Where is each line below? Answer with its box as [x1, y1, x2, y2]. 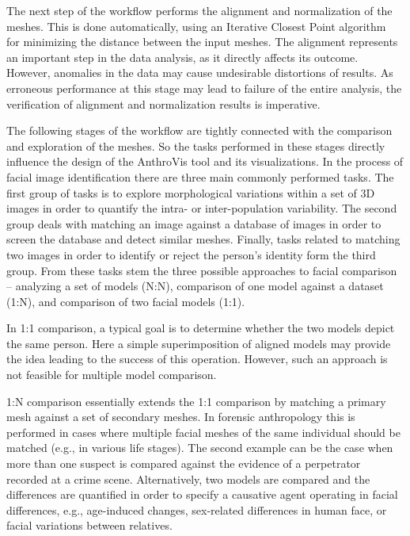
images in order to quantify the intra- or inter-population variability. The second [6, 200, 397, 216]
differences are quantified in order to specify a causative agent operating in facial [6, 486, 398, 503]
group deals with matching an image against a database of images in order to [6, 215, 382, 232]
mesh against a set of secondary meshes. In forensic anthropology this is [6, 408, 355, 425]
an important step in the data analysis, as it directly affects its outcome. [6, 48, 359, 65]
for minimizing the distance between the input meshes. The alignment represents [6, 33, 398, 50]
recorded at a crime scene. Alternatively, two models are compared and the [6, 470, 370, 487]
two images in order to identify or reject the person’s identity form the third [6, 246, 376, 262]
